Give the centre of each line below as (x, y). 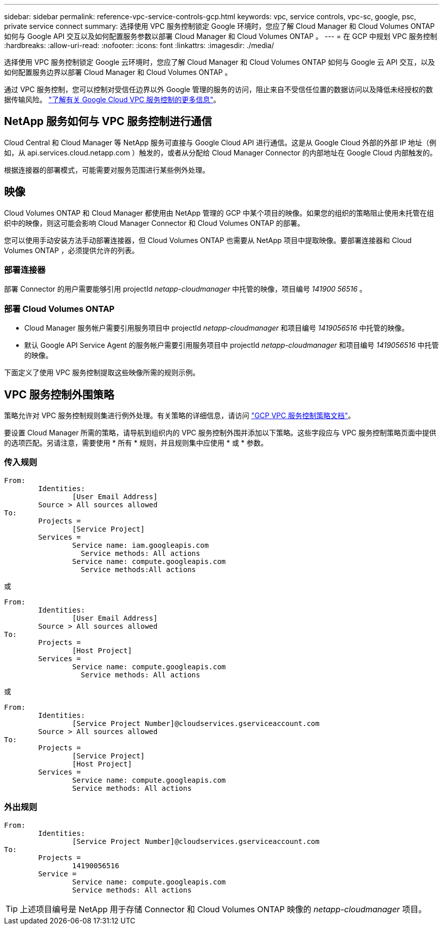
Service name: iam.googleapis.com (140, 545)
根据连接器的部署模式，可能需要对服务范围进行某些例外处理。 (107, 170)
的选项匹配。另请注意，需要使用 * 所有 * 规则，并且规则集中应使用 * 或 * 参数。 (136, 443)
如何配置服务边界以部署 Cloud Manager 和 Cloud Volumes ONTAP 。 (118, 72)
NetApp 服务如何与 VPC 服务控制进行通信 (108, 122)
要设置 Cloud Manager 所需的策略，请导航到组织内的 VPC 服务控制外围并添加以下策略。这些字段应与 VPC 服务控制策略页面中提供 (220, 433)
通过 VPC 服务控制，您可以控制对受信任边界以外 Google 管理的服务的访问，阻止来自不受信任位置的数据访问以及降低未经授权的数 (218, 89)
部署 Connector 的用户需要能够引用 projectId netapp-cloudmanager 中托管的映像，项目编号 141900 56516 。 (185, 289)
